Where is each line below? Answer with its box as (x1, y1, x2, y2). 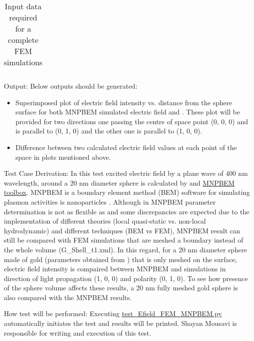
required (9, 12, 38, 23)
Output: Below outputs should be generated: (4, 81, 138, 91)
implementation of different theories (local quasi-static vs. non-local (4, 216, 206, 226)
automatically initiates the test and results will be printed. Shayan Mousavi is (4, 318, 237, 328)
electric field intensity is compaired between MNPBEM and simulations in (4, 264, 226, 274)
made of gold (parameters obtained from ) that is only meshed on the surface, (4, 254, 237, 264)
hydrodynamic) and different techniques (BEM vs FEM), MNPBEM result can (4, 225, 240, 235)
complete (8, 34, 39, 45)
